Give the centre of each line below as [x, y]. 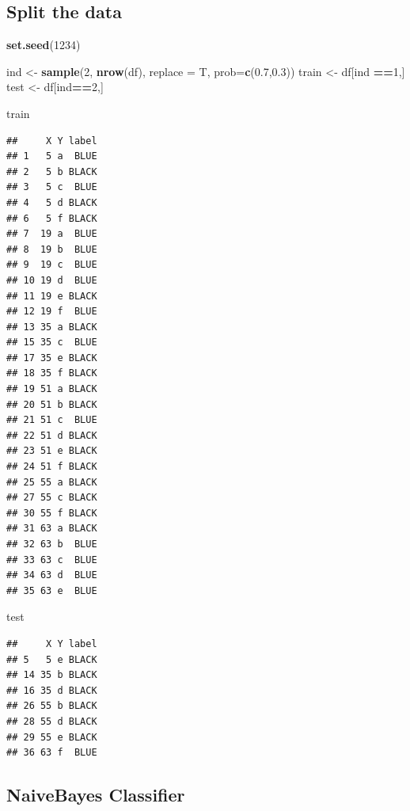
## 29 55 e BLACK [52, 737]
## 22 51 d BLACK [52, 435]
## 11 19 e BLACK [52, 296]
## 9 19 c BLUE [52, 265]
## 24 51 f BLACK [52, 467]
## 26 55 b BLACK [52, 706]
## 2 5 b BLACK [52, 171]
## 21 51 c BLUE [52, 420]
